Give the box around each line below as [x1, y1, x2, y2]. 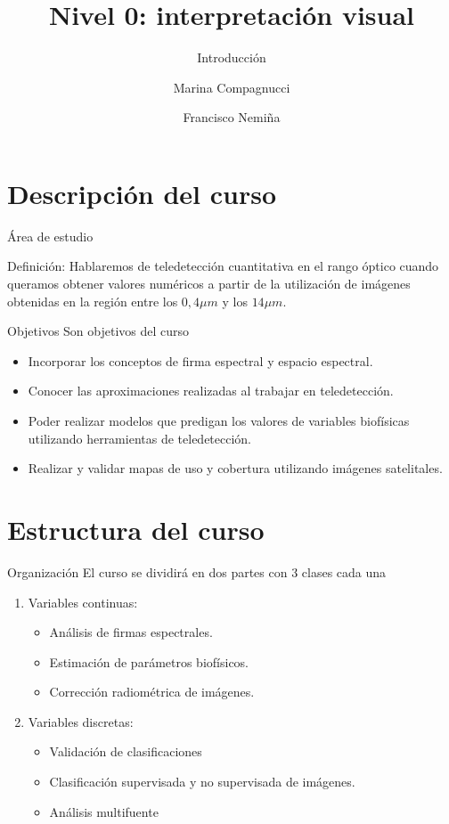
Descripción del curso [7, 175, 277, 211]
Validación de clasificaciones [49, 742, 202, 761]
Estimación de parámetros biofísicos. [49, 652, 249, 671]
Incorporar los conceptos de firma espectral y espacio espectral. [28, 351, 373, 370]
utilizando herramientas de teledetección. [28, 428, 252, 447]
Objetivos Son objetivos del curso [7, 322, 190, 340]
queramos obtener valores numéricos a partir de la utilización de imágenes [7, 274, 411, 293]
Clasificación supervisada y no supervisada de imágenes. [49, 772, 355, 791]
